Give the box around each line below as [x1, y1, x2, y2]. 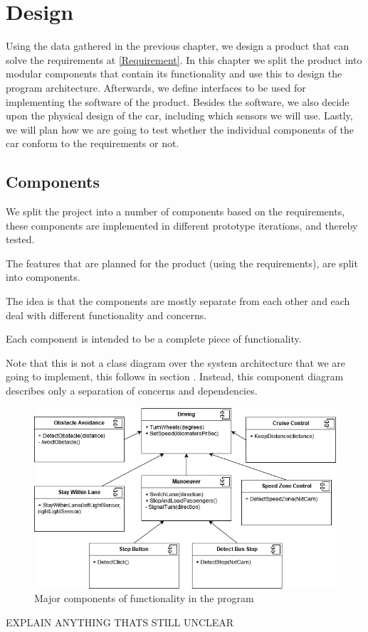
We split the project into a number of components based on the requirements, [6, 204, 345, 219]
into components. [6, 269, 80, 284]
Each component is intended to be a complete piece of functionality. [6, 331, 302, 346]
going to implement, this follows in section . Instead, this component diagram [6, 369, 344, 384]
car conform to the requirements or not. [6, 136, 179, 151]
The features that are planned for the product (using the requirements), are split [6, 255, 358, 270]
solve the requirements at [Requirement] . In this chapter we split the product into [6, 52, 362, 67]
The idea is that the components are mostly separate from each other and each [6, 294, 350, 309]
